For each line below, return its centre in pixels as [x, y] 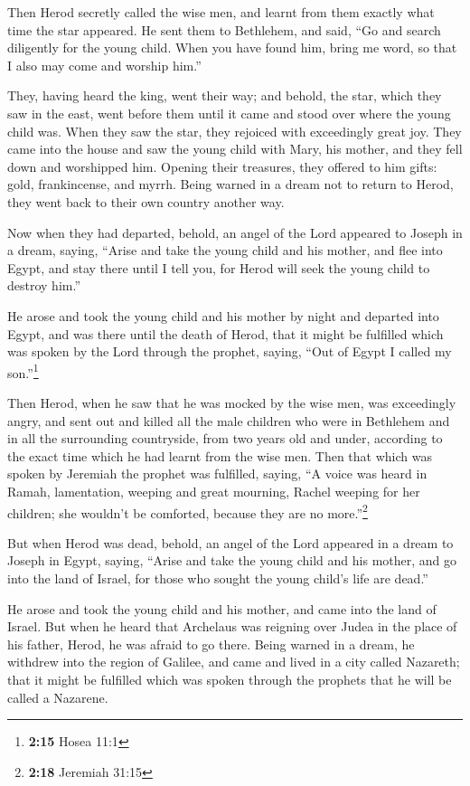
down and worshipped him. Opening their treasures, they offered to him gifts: [222, 166]
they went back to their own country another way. [146, 201]
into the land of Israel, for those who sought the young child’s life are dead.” [218, 578]
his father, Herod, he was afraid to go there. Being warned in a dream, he [211, 644]
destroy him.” [44, 285]
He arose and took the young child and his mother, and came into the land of [222, 608]
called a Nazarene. [58, 697]
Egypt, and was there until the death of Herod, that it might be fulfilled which [226, 333]
